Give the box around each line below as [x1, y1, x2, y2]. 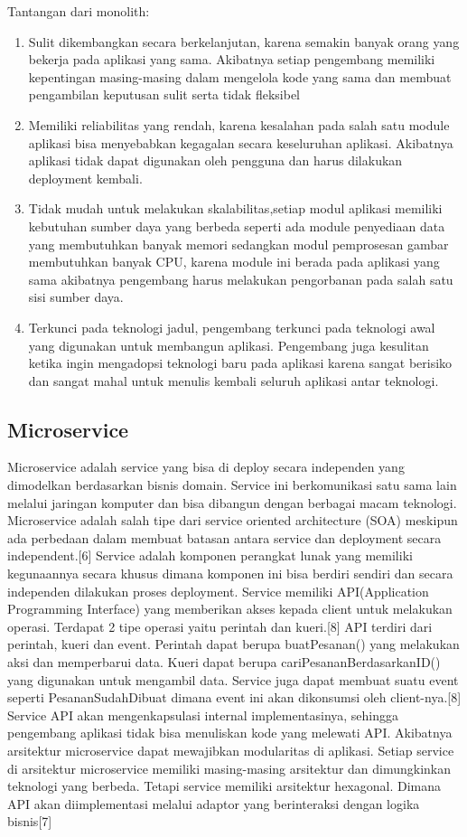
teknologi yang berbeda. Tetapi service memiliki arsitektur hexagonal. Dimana [7, 776, 442, 795]
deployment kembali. [28, 168, 143, 187]
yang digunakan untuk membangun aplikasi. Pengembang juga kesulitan [28, 335, 429, 354]
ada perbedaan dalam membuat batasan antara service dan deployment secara [7, 528, 442, 547]
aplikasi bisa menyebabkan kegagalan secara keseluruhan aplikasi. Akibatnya [28, 133, 453, 152]
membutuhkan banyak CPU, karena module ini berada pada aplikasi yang [28, 252, 440, 271]
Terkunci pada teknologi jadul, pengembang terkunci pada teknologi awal [28, 317, 435, 336]
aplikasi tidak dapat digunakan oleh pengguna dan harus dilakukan [28, 151, 403, 170]
